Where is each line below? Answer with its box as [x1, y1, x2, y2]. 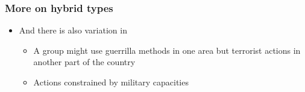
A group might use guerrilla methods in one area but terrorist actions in [33, 44, 301, 56]
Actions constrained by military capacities [33, 76, 189, 88]
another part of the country [33, 56, 136, 68]
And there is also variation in [19, 24, 127, 36]
